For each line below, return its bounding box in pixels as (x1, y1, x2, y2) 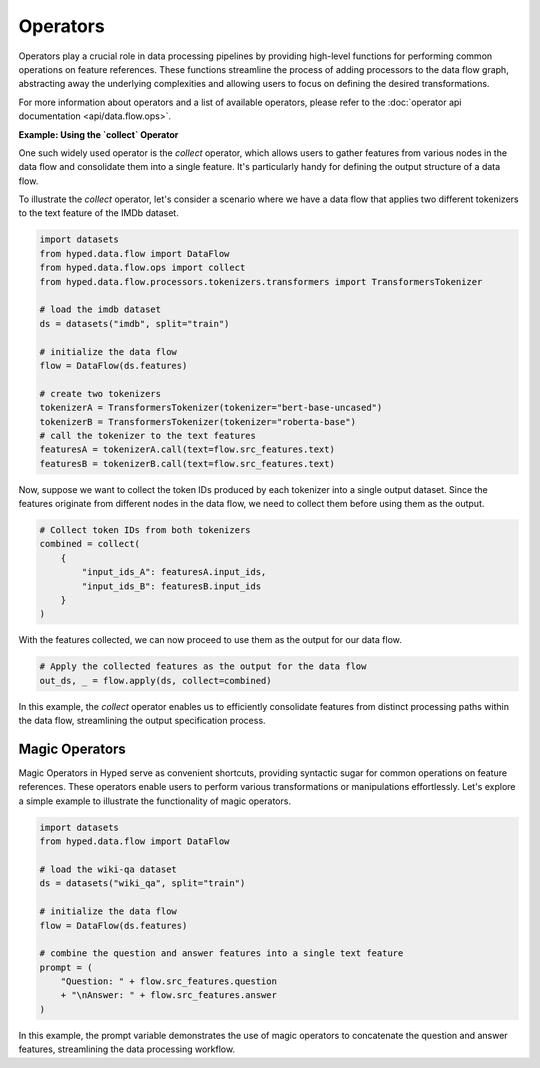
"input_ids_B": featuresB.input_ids (81, 580, 262, 592)
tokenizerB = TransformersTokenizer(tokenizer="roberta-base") (39, 416, 357, 427)
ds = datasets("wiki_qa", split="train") (39, 878, 246, 889)
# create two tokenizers (39, 388, 162, 399)
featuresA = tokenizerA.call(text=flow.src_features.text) (39, 444, 335, 455)
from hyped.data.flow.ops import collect (39, 262, 246, 274)
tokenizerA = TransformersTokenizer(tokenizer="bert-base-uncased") (39, 402, 383, 414)
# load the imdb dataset (39, 304, 162, 315)
